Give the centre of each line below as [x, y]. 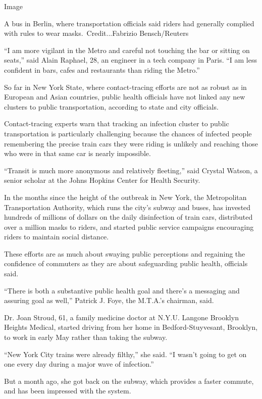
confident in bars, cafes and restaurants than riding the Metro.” [102, 69]
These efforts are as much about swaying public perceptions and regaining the [125, 253]
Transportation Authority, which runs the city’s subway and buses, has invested [127, 207]
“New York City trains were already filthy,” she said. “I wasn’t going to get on [125, 354]
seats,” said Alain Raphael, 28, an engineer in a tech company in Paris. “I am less [130, 60]
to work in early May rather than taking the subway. [86, 337]
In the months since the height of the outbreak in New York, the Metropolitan [125, 197]
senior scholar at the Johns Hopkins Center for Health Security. [102, 180]
